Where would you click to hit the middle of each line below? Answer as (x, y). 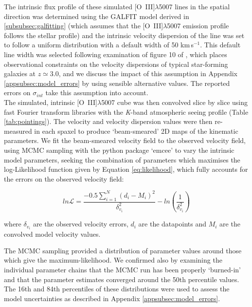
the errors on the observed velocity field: (64, 178)
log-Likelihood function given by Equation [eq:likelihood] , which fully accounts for (126, 169)
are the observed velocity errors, (81, 224)
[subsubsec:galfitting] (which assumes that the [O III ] (84, 26)
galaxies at (20, 73)
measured (18, 131)
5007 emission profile (198, 26)
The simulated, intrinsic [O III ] (51, 102)
